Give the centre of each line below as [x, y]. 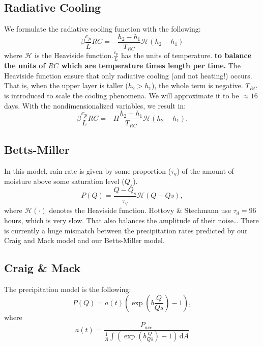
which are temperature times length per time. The [151, 65]
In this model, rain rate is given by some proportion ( [88, 170]
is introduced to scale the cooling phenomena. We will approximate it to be [122, 95]
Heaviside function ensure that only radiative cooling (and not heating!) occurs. [128, 75]
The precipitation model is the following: [68, 289]
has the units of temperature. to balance [186, 55]
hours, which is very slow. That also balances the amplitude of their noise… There [131, 220]
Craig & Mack [42, 268]
